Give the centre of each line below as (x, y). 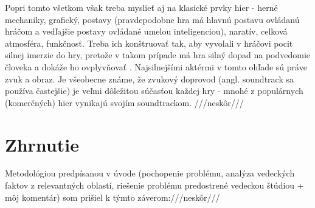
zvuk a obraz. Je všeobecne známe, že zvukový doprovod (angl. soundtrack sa (149, 79)
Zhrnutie (42, 144)
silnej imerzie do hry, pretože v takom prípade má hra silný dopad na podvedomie (158, 55)
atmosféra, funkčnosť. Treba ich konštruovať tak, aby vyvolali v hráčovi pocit (149, 43)
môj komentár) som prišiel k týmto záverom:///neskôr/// (112, 197)
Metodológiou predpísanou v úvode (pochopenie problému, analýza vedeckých (150, 173)
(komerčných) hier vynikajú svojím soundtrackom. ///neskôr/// (124, 102)
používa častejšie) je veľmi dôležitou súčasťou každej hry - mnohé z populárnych (154, 91)
